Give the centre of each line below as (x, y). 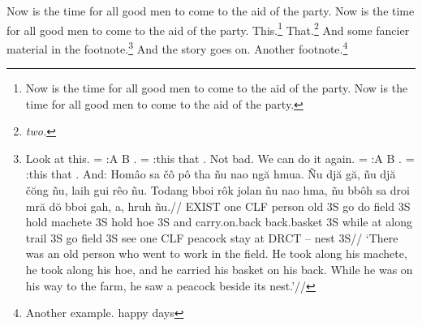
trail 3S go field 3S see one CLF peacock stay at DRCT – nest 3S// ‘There (212, 237)
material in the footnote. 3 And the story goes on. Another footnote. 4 (177, 47)
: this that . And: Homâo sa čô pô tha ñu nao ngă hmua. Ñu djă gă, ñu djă (211, 174)
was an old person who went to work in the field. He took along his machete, (216, 253)
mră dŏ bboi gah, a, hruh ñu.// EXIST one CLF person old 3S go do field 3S (218, 206)
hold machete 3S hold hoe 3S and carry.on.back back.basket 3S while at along (219, 222)
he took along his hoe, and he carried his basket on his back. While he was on (219, 270)
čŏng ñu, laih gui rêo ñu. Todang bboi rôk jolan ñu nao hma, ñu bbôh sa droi (217, 190)
